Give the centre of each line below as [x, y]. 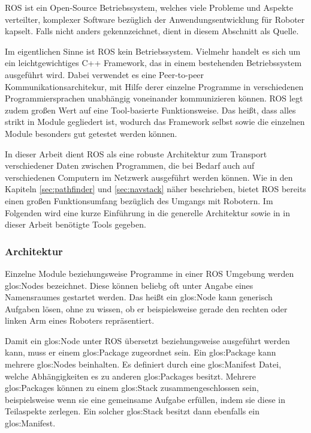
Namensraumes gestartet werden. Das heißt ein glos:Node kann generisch [139, 297]
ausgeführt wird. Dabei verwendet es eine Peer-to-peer [105, 74]
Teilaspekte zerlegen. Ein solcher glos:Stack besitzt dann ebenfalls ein [132, 411]
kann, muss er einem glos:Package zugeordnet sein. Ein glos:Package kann [141, 352]
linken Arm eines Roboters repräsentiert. [80, 320]
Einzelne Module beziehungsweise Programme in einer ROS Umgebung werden [150, 273]
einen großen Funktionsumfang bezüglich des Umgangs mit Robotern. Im [139, 200]
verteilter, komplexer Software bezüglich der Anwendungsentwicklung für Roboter [155, 19]
